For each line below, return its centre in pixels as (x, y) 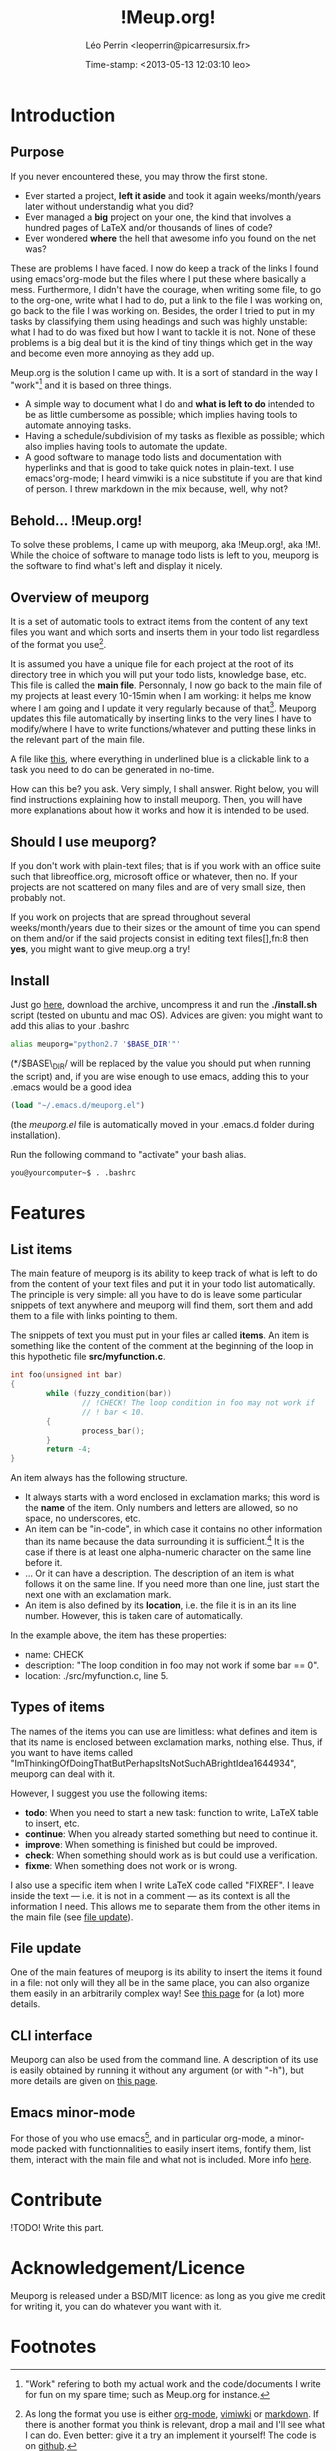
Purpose (37, 152)
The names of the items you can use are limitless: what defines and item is (164, 1731)
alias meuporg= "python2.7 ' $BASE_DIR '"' (96, 1044)
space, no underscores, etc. (83, 1518)
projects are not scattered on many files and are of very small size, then (158, 887)
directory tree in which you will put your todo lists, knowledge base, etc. (158, 674)
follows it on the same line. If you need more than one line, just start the (172, 1583)
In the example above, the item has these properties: (118, 1635)
